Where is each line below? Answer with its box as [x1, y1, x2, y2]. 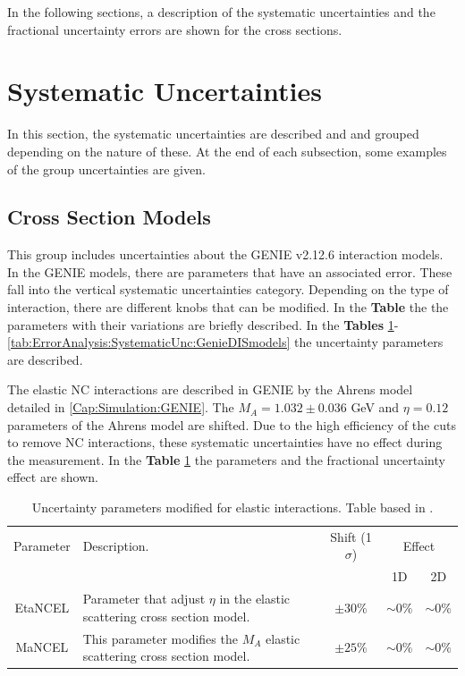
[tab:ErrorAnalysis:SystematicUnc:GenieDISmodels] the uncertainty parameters [7, 333, 444, 351]
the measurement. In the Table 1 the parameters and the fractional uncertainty [7, 450, 445, 469]
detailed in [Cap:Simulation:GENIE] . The [7, 398, 234, 417]
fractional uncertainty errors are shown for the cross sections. [7, 20, 342, 38]
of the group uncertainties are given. [7, 159, 206, 178]
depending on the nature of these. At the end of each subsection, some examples [7, 141, 447, 160]
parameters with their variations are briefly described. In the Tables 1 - [7, 315, 399, 334]
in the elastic [219, 589, 291, 608]
